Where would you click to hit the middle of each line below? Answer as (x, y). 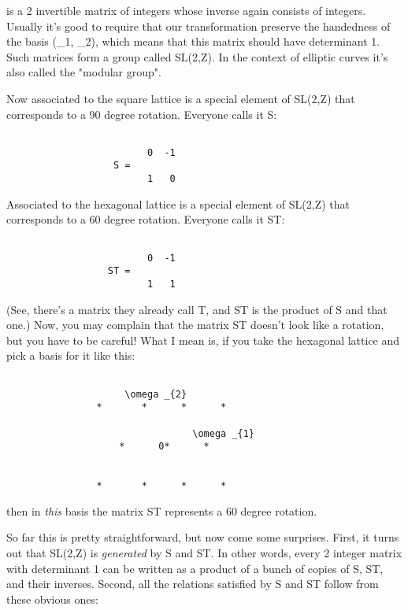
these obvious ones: (52, 599)
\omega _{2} (156, 394)
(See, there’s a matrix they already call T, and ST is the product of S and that (197, 309)
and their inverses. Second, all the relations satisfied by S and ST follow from (193, 584)
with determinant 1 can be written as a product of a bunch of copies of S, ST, (195, 568)
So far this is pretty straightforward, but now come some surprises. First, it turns (203, 537)
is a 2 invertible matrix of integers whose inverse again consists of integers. (186, 10)
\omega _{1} (223, 433)
